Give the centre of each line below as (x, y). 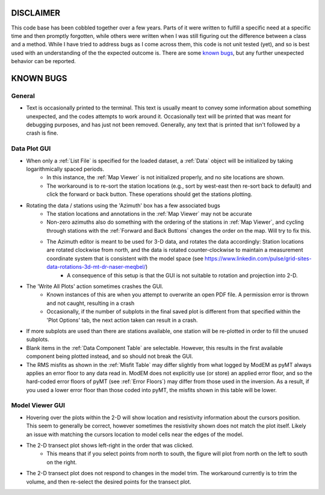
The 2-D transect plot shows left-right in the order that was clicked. (110, 446)
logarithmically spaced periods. (65, 169)
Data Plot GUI (31, 149)
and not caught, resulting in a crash (91, 303)
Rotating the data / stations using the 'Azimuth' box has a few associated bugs (123, 205)
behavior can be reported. (44, 61)
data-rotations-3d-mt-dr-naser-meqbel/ (96, 267)
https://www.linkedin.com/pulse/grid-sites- (258, 258)
